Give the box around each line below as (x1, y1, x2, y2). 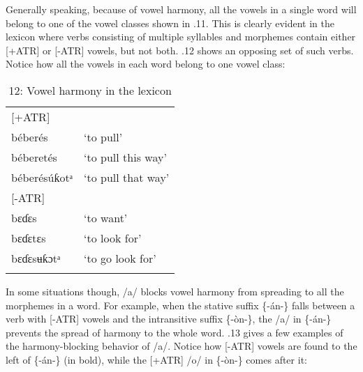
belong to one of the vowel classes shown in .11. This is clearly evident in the (6, 15, 335, 30)
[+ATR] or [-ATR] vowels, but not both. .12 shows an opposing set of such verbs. (6, 42, 354, 57)
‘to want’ (84, 209, 128, 226)
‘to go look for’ (84, 249, 156, 266)
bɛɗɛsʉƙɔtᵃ (11, 249, 61, 266)
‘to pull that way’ (84, 169, 170, 185)
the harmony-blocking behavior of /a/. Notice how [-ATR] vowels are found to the (6, 339, 357, 353)
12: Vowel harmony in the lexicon (8, 82, 172, 98)
